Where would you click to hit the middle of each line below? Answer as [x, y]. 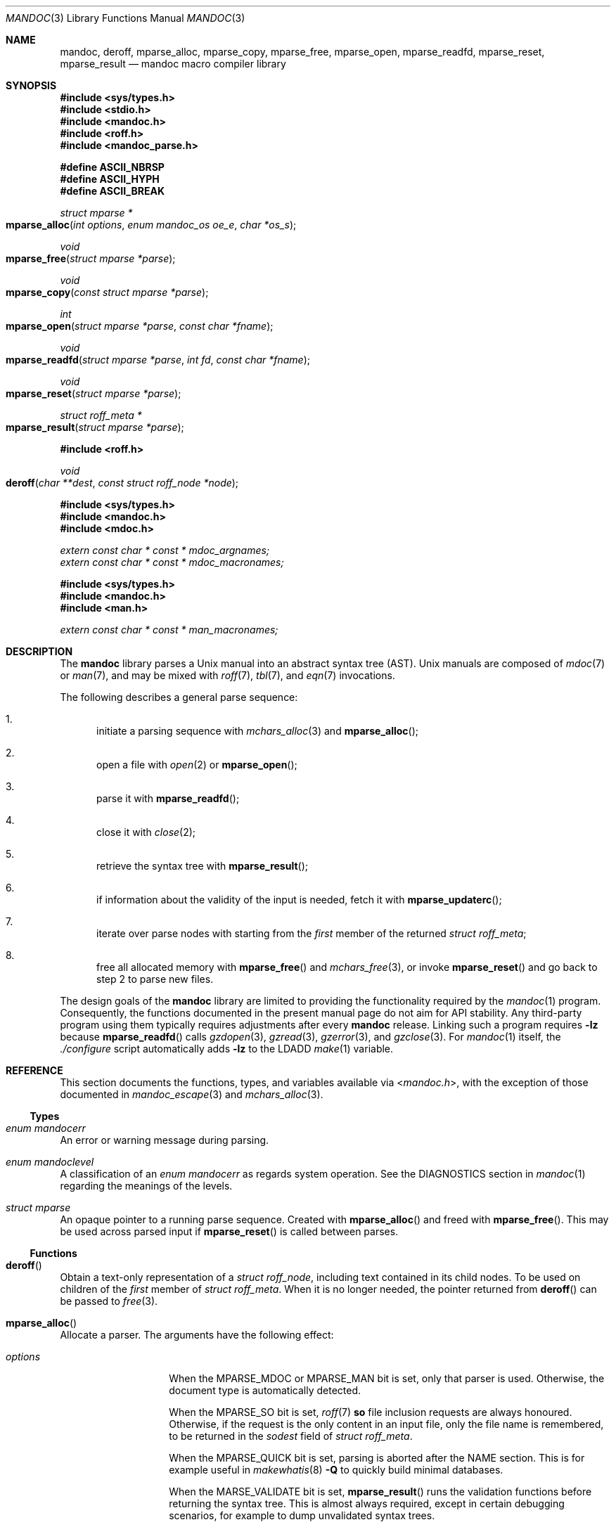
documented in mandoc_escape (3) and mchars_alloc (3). [192, 1094]
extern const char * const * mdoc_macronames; [172, 562]
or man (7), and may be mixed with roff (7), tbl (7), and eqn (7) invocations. [227, 675]
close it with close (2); [146, 832]
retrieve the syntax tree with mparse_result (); [202, 866]
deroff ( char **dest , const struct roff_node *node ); [122, 483]
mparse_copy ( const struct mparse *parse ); [107, 292]
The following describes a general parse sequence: [179, 697]
